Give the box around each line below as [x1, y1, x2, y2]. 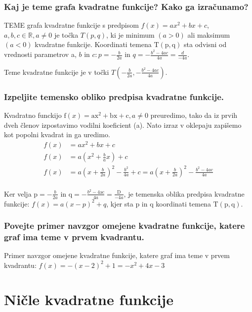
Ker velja [4, 188, 32, 199]
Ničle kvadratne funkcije [4, 289, 173, 309]
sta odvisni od [184, 39, 227, 50]
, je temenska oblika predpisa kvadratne [124, 188, 245, 199]
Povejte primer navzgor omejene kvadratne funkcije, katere [4, 219, 245, 232]
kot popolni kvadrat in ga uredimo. [4, 129, 110, 140]
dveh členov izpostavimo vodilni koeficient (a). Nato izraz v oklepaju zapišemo [4, 119, 242, 130]
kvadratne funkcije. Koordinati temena [35, 39, 152, 50]
